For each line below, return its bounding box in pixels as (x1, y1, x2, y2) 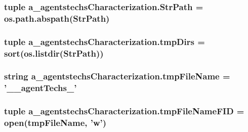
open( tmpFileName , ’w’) (4, 116, 107, 129)
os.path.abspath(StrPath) (4, 12, 110, 24)
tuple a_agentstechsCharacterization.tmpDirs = (4, 35, 205, 48)
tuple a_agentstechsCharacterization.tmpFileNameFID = (4, 105, 244, 117)
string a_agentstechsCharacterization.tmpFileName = (4, 70, 230, 82)
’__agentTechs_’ (4, 81, 77, 94)
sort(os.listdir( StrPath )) (4, 47, 104, 59)
